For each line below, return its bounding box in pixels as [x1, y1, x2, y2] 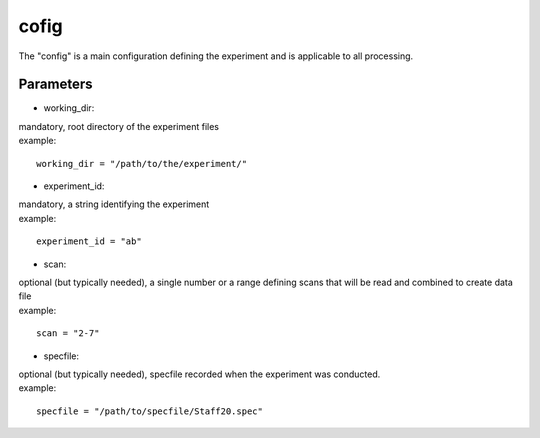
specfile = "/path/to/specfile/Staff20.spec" [36, 405, 264, 417]
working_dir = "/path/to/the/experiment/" [36, 158, 248, 169]
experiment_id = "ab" [36, 236, 142, 247]
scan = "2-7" [36, 328, 100, 339]
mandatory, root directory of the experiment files [18, 120, 220, 132]
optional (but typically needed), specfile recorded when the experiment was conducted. [18, 368, 381, 380]
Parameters [18, 76, 93, 93]
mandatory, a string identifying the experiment [18, 198, 210, 210]
